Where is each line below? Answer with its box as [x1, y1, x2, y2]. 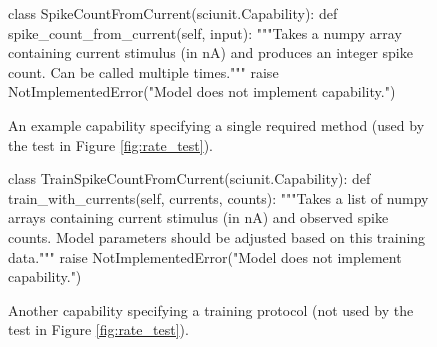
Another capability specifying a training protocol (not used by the [8, 299, 414, 320]
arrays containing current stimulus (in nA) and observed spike [8, 207, 389, 228]
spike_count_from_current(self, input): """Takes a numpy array [8, 22, 402, 43]
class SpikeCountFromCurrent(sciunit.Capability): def [8, 3, 338, 23]
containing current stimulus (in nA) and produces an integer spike [8, 42, 413, 63]
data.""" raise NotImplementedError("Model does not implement [8, 246, 402, 267]
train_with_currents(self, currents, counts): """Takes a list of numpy [8, 187, 429, 208]
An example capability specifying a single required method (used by [8, 114, 425, 135]
